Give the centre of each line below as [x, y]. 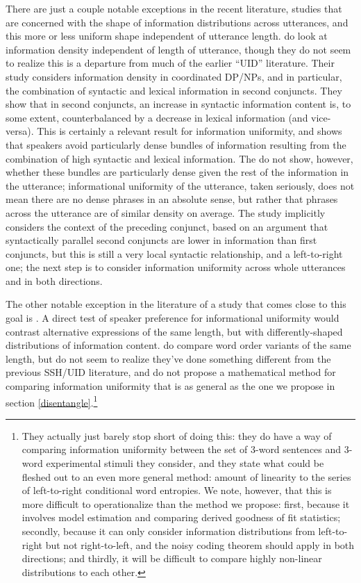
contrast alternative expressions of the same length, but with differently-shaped [174, 331]
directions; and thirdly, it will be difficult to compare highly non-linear [172, 558]
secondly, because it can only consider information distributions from [168, 531]
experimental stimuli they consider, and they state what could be [185, 463]
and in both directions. [54, 280]
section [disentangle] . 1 [52, 401]
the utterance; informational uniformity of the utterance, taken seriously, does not [180, 185]
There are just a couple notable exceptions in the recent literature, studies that [174, 8]
